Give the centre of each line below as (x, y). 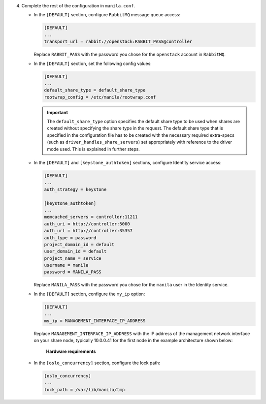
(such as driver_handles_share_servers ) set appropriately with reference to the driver (140, 142)
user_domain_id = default (75, 251)
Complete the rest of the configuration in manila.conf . (78, 6)
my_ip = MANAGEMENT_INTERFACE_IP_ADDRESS (95, 321)
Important (58, 112)
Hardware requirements (71, 351)
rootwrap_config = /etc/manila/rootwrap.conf (100, 97)
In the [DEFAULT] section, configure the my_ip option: (89, 294)
